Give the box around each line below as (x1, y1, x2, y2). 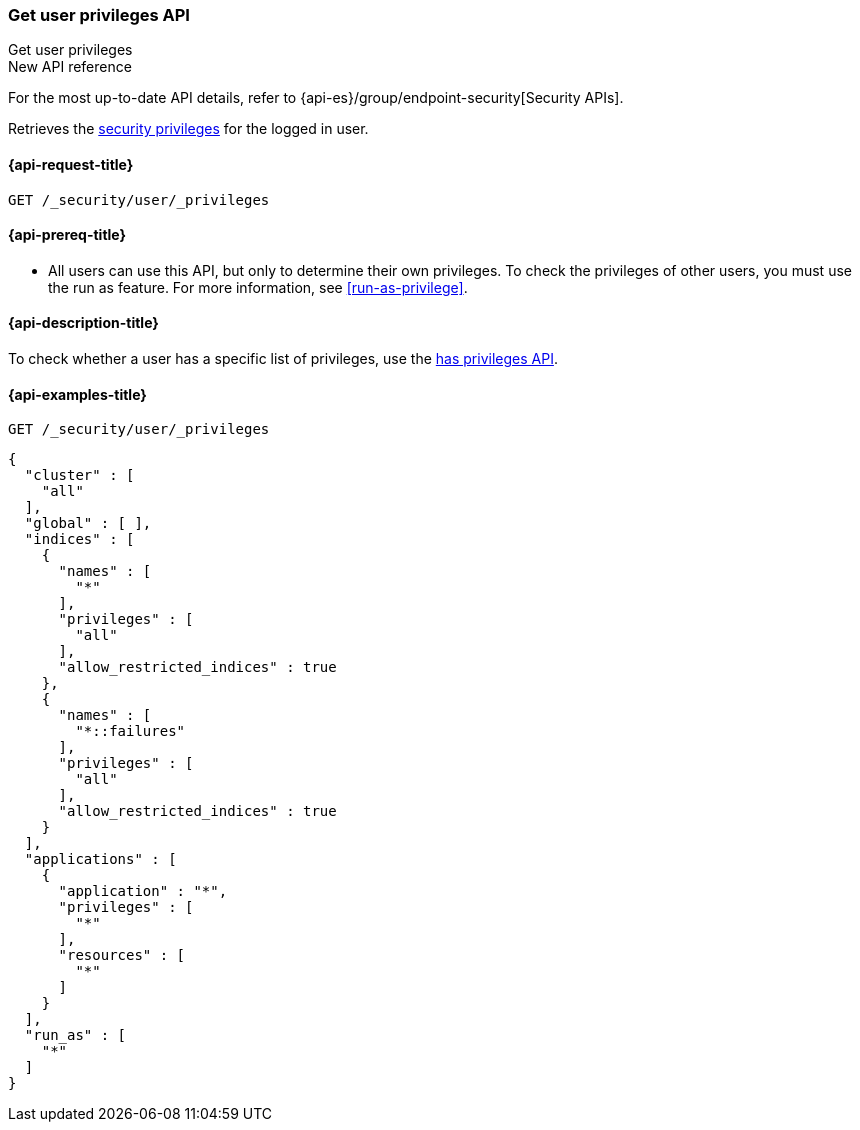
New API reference (8, 58, 132, 76)
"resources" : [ (58, 947, 186, 964)
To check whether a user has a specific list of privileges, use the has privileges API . (8, 350, 558, 368)
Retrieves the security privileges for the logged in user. (8, 120, 369, 138)
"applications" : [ (24, 851, 177, 868)
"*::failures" (75, 723, 186, 740)
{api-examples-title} (8, 385, 147, 403)
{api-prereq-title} (8, 226, 127, 244)
